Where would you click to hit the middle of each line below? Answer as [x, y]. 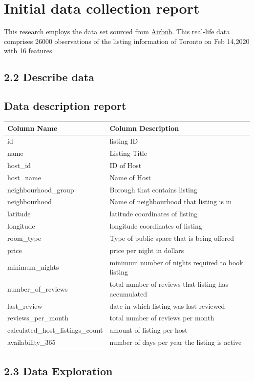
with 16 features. [29, 51]
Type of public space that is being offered [172, 238]
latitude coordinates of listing [154, 214]
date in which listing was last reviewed [167, 306]
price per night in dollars [147, 250]
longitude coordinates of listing [156, 226]
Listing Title [128, 153]
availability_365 [32, 342]
